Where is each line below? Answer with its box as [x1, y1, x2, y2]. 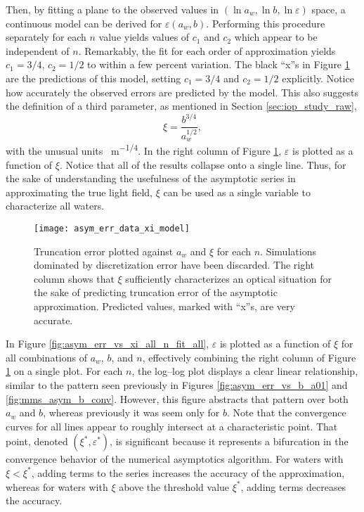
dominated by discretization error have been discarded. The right [34, 257, 315, 272]
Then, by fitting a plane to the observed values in [6, 2, 219, 16]
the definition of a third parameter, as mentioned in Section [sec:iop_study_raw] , [6, 98, 357, 113]
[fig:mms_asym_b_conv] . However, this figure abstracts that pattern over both [6, 391, 349, 406]
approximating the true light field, [6, 184, 152, 199]
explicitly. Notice [282, 70, 354, 85]
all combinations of [6, 350, 87, 364]
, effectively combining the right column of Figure [142, 350, 356, 364]
